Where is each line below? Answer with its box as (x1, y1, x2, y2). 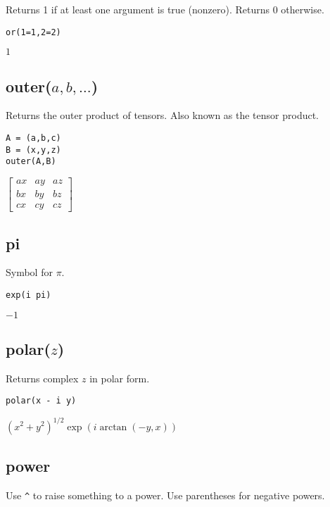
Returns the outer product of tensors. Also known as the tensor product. (6, 108, 319, 123)
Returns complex (6, 370, 79, 385)
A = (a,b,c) (6, 133, 61, 144)
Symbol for (6, 265, 53, 280)
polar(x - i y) (6, 396, 77, 406)
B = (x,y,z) (6, 144, 61, 155)
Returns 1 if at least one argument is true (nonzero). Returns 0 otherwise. (6, 2, 324, 16)
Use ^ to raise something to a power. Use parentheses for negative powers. (6, 487, 325, 502)
